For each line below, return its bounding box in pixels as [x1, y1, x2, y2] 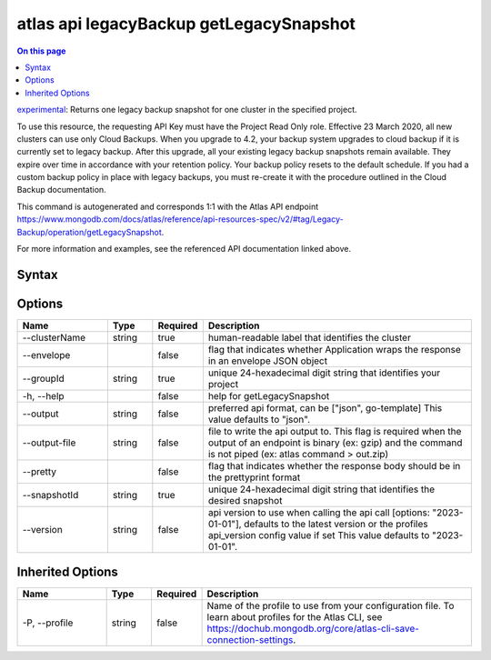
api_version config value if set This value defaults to [207, 528, 430, 541]
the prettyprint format [207, 471, 301, 484]
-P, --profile [22, 616, 74, 629]
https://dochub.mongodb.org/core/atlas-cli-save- [206, 623, 420, 635]
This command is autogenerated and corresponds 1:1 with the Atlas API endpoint [16, 201, 318, 212]
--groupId [22, 372, 65, 385]
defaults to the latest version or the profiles [244, 517, 428, 530]
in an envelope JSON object [207, 355, 327, 367]
